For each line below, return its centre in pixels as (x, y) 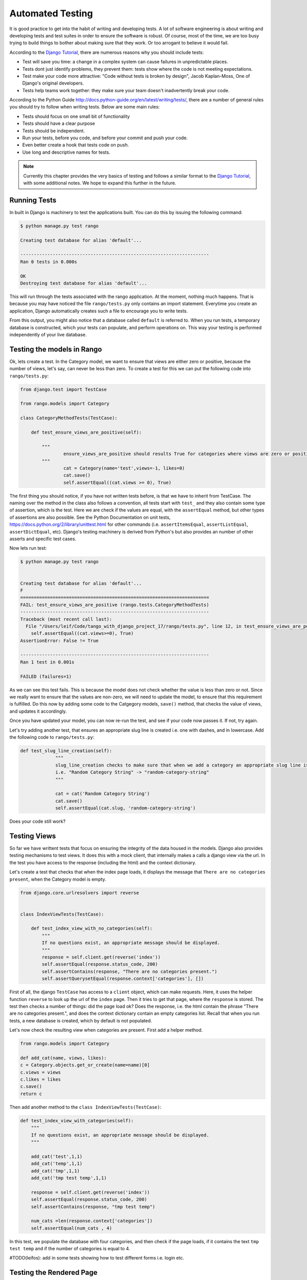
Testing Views (33, 836)
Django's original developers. (53, 83)
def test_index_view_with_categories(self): (77, 1121)
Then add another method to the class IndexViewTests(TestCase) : (85, 1107)
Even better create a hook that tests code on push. (75, 145)
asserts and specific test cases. (43, 539)
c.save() (31, 1086)
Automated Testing (51, 13)
